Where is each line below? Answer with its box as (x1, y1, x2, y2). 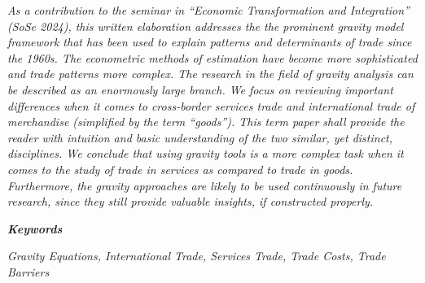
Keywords (7, 220, 63, 237)
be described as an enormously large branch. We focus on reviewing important (7, 81, 393, 98)
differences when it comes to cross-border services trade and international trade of (7, 97, 415, 114)
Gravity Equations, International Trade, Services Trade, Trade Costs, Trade (7, 247, 386, 264)
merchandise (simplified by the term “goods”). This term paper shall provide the (7, 113, 405, 130)
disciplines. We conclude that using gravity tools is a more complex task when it (7, 145, 404, 162)
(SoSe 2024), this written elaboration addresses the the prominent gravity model (7, 17, 404, 34)
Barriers (7, 263, 50, 280)
